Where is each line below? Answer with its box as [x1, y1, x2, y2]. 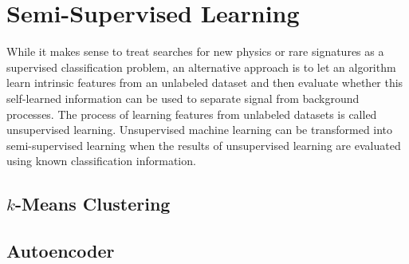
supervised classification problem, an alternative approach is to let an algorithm [6, 58, 396, 75]
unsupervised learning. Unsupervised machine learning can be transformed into [6, 121, 393, 138]
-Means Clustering [14, 191, 171, 216]
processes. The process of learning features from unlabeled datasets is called [6, 105, 377, 122]
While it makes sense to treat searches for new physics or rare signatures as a [6, 43, 384, 60]
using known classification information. [6, 152, 196, 169]
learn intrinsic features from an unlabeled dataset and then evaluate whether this [6, 74, 403, 91]
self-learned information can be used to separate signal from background [6, 89, 360, 106]
